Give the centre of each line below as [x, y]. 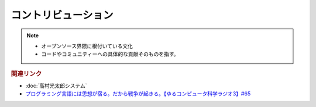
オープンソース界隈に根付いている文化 [87, 46]
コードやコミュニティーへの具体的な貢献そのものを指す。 [110, 54]
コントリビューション [62, 15]
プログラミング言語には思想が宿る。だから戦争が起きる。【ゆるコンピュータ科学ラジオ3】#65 [138, 94]
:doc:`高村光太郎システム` [56, 85]
